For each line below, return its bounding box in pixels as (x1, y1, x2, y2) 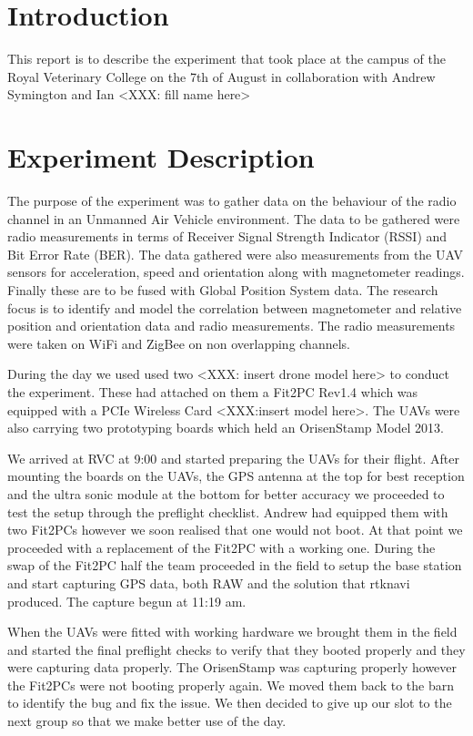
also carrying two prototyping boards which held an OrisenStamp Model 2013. (7, 418, 444, 437)
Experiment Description (7, 138, 315, 176)
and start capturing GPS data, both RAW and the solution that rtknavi (7, 573, 410, 592)
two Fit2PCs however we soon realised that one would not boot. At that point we (7, 520, 463, 539)
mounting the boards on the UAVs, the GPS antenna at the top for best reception (7, 466, 465, 486)
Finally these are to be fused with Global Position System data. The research (7, 281, 438, 299)
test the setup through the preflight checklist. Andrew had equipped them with (7, 502, 448, 521)
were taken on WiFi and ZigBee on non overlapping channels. (7, 333, 350, 353)
